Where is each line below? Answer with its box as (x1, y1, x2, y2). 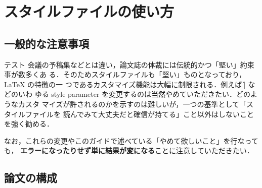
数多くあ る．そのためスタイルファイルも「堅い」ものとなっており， (18, 69, 246, 80)
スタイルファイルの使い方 (4, 1, 174, 22)
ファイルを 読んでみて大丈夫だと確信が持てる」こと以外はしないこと (25, 108, 254, 119)
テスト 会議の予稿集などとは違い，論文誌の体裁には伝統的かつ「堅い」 (4, 59, 240, 70)
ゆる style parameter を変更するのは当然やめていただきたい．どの (34, 89, 251, 99)
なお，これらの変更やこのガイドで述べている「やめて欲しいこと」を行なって (4, 135, 258, 146)
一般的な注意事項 (4, 35, 89, 51)
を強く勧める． (4, 118, 54, 129)
